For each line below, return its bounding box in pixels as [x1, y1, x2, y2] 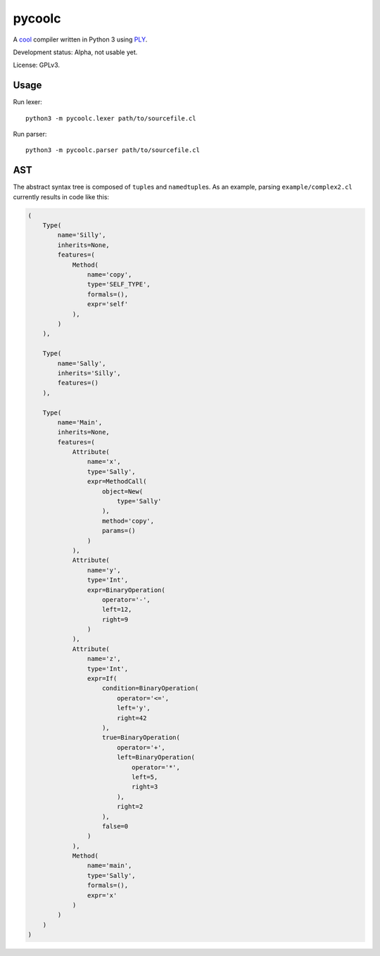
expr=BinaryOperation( [87, 586, 165, 594]
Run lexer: [13, 98, 42, 106]
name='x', [87, 458, 121, 466]
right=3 [131, 783, 158, 791]
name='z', [87, 655, 121, 663]
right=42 [116, 714, 147, 722]
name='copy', [87, 271, 132, 279]
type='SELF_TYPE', [87, 280, 151, 289]
